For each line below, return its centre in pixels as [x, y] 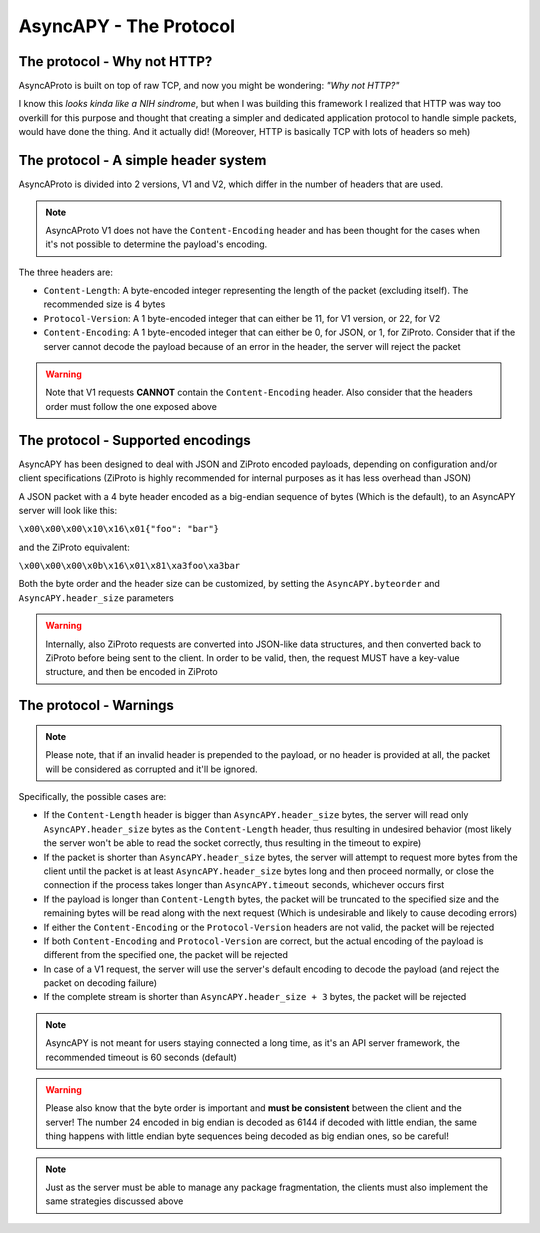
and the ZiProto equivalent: [74, 547]
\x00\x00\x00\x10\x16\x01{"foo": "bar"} [119, 529]
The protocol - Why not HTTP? [115, 61]
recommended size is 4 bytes [104, 304]
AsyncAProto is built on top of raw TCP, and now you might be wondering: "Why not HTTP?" [209, 86]
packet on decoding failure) [100, 983]
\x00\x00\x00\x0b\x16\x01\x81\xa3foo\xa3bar [129, 566]
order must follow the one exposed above [131, 406]
